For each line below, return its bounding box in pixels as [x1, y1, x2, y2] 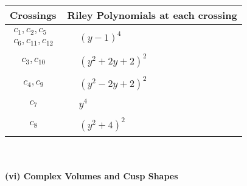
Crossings [10, 8, 57, 22]
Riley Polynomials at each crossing [67, 8, 237, 22]
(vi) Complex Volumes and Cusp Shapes [5, 170, 178, 182]
